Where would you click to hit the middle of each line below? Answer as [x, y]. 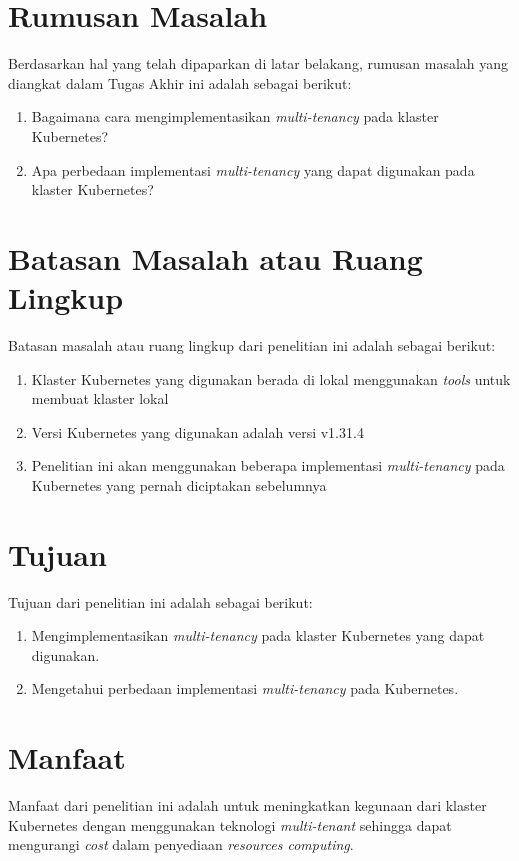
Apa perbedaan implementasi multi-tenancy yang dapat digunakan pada [253, 169]
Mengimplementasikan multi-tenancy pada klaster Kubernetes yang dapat [258, 635]
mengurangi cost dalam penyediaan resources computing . [181, 844]
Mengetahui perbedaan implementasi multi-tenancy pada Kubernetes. [245, 688]
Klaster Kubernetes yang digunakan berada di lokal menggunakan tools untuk [271, 378]
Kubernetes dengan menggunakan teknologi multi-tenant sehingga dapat [230, 824]
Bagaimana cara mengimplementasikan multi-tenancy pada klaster [235, 116]
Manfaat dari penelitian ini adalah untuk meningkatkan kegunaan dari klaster [247, 805]
